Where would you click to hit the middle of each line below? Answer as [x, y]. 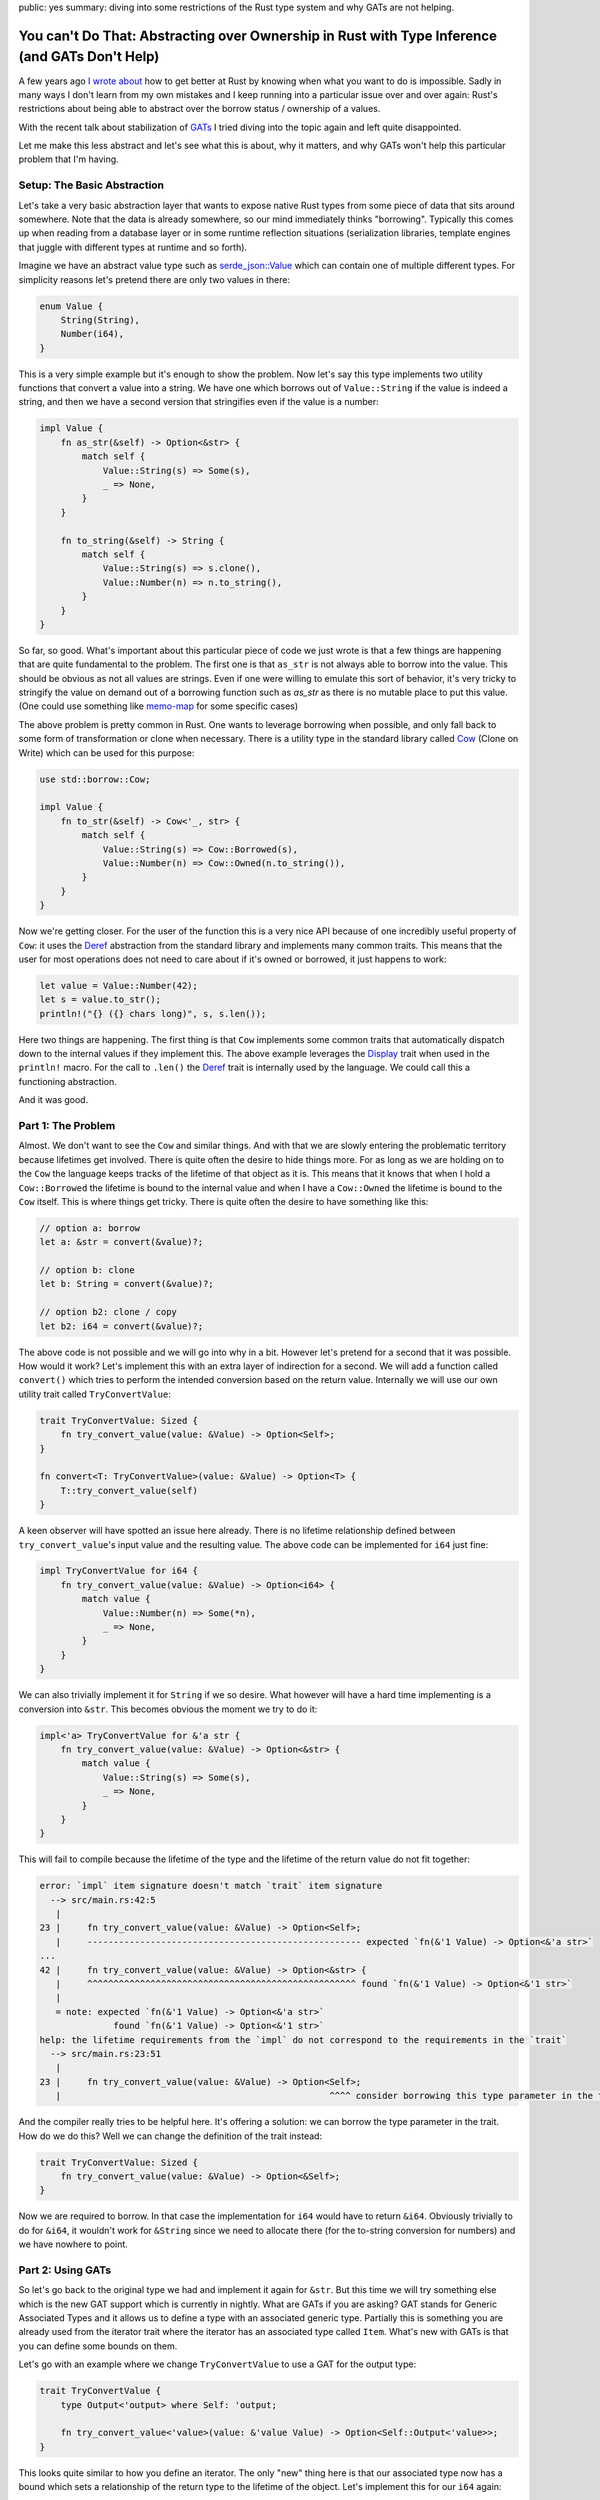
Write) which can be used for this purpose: [106, 752]
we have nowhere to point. [73, 2244]
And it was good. [53, 1100]
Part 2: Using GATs [65, 2270]
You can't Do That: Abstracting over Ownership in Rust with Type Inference [257, 35]
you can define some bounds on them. [98, 2346]
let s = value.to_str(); [100, 999]
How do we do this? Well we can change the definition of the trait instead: [170, 2136]
